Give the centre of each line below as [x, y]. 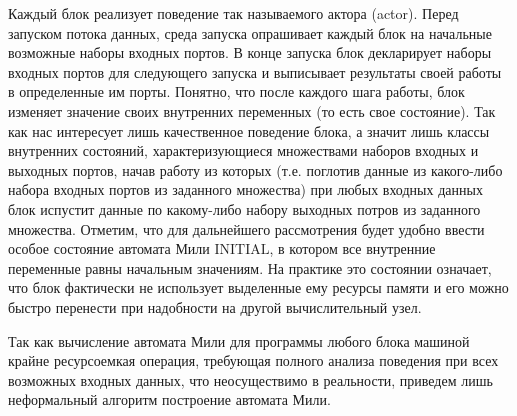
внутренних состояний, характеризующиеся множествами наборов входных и [243, 150]
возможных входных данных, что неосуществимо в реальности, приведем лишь [250, 379]
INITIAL [242, 250]
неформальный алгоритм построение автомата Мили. [169, 399]
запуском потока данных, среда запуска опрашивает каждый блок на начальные [250, 32]
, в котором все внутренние [352, 248]
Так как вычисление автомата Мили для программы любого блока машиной [239, 340]
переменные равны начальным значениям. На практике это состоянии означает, [250, 267]
